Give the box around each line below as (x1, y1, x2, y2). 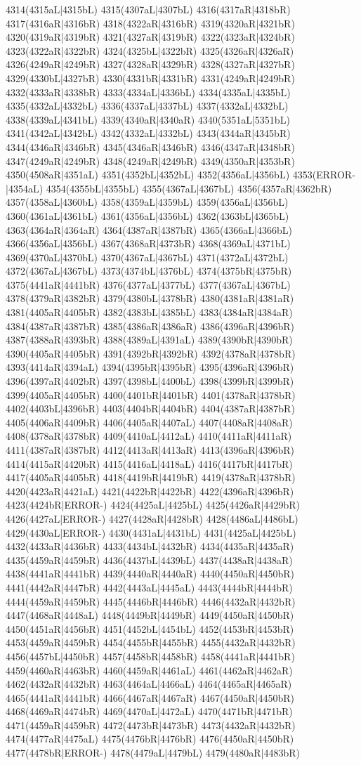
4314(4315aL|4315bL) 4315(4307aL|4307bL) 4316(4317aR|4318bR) (6, 2, 291, 16)
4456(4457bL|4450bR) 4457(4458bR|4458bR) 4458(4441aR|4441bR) (6, 648, 295, 663)
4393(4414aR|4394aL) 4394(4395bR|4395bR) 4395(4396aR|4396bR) (6, 360, 294, 374)
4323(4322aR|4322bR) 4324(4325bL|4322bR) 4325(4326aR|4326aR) (6, 43, 294, 58)
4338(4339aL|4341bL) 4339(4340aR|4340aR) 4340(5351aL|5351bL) (6, 112, 290, 126)
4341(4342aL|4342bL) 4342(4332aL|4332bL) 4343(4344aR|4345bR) (6, 126, 291, 140)
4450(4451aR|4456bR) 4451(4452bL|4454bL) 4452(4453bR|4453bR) (6, 621, 294, 636)
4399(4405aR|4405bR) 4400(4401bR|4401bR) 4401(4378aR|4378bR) (6, 387, 296, 402)
